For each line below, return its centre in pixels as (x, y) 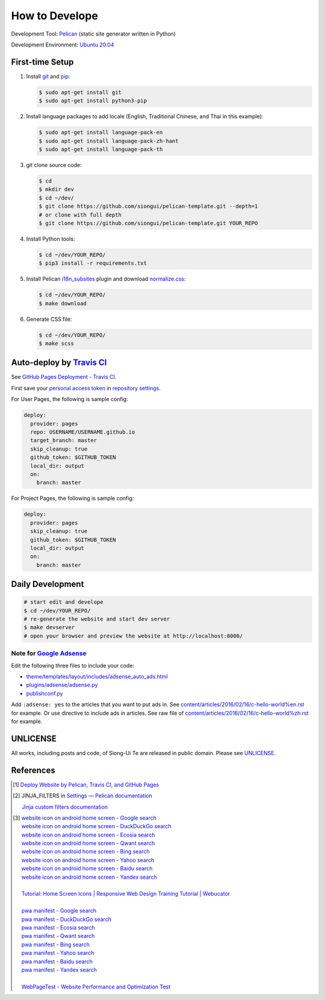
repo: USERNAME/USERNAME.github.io (83, 432)
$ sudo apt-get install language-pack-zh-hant (109, 141)
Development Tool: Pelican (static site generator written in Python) (93, 34)
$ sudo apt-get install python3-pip (93, 101)
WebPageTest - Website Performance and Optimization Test (96, 987)
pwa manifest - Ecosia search (58, 927)
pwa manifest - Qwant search (58, 936)
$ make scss (57, 343)
